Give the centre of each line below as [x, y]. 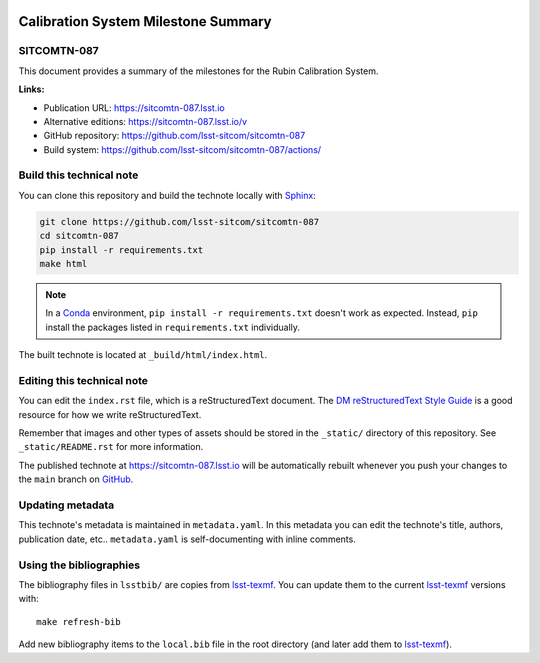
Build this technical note [78, 175]
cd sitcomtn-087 [79, 236]
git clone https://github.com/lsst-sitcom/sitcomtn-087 [179, 221]
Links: [31, 89]
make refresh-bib [78, 621]
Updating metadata [66, 505]
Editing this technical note [83, 380]
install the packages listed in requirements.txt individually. [172, 327]
